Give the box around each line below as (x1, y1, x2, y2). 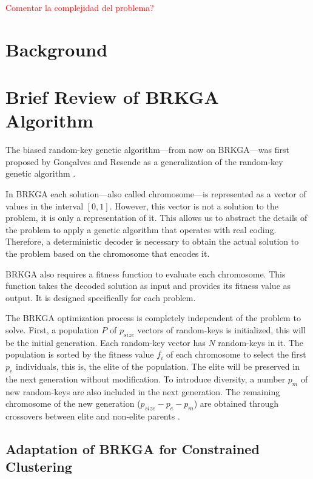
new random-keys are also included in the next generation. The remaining (5, 385, 280, 398)
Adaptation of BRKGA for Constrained (5, 439, 260, 458)
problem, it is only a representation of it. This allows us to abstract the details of (5, 211, 308, 224)
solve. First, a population (5, 324, 99, 336)
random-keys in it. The (218, 336, 303, 348)
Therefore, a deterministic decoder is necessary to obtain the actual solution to (5, 235, 299, 248)
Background (5, 36, 108, 61)
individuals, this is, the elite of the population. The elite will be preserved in (16, 359, 300, 372)
